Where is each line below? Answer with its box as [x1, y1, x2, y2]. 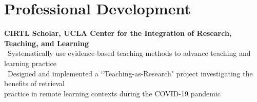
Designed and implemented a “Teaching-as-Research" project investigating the [7, 68, 253, 78]
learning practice [4, 57, 56, 68]
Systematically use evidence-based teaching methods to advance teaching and [7, 48, 251, 58]
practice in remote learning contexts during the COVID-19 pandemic [4, 88, 221, 98]
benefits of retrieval [4, 78, 65, 89]
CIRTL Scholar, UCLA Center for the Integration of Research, [4, 28, 232, 38]
